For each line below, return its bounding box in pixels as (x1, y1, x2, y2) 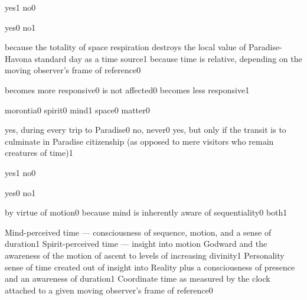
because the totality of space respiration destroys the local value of (5, 41, 246, 53)
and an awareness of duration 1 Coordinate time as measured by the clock (5, 272, 270, 285)
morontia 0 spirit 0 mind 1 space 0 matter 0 (5, 103, 150, 116)
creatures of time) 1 (5, 146, 73, 159)
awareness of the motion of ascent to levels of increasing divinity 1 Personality (5, 249, 285, 261)
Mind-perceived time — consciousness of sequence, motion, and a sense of (5, 226, 272, 238)
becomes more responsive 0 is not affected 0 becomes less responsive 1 (5, 83, 250, 96)
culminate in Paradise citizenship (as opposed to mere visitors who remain (5, 135, 274, 147)
